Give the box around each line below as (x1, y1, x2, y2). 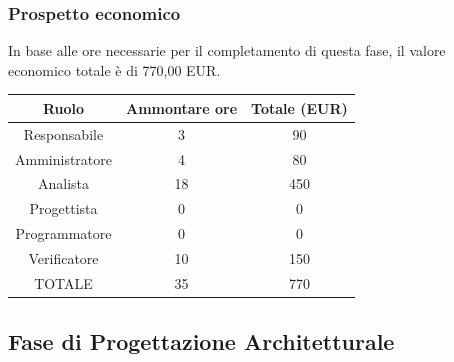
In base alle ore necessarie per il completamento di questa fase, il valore (8, 40, 446, 61)
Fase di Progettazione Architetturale (8, 326, 395, 357)
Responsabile (23, 123, 104, 144)
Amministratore (15, 148, 112, 169)
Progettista (29, 198, 98, 219)
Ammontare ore (126, 97, 238, 118)
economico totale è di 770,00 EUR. (8, 59, 221, 80)
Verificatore (28, 247, 99, 268)
